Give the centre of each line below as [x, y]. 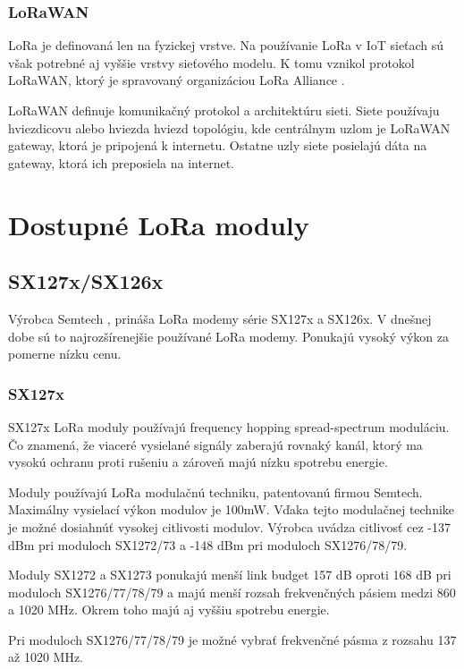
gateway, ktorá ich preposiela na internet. [121, 162]
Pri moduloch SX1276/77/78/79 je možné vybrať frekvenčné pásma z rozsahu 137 [232, 639]
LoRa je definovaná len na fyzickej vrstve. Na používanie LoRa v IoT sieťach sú [226, 45]
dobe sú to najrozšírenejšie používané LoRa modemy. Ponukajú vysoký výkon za [228, 336]
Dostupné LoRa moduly [159, 224]
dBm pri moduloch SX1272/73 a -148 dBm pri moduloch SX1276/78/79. [208, 544]
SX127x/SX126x [86, 281]
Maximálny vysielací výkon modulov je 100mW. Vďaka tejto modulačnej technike [232, 509]
